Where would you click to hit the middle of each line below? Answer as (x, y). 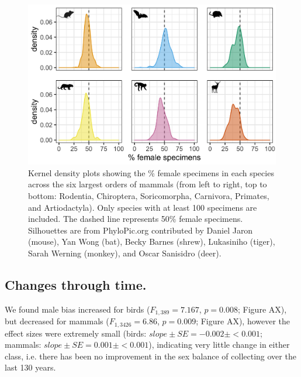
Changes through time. (76, 284)
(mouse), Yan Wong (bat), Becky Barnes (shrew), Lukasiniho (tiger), (152, 241)
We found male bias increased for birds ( (77, 309)
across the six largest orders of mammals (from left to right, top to (148, 184)
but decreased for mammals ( (57, 321)
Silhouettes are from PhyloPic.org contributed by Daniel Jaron (141, 230)
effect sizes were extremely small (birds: (76, 333)
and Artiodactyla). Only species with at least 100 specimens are (143, 207)
